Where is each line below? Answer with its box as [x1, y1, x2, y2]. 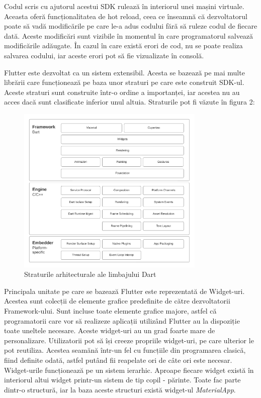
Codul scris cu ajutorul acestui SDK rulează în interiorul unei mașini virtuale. [4, 1, 244, 11]
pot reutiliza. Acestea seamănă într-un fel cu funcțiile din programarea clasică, [4, 345, 246, 355]
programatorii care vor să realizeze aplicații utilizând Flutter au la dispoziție [4, 315, 240, 326]
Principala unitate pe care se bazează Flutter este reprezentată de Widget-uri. [4, 285, 245, 296]
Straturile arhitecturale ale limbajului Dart [24, 269, 156, 279]
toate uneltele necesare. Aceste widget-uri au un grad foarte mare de [4, 325, 215, 336]
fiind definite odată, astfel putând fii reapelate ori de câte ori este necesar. [4, 354, 232, 365]
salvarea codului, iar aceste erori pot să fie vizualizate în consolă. [4, 50, 204, 60]
